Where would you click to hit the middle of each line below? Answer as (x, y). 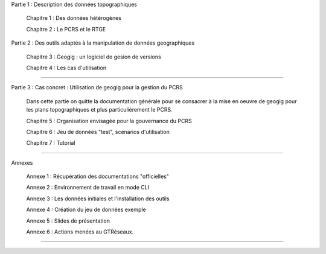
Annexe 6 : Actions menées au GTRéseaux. (80, 232)
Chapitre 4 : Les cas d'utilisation (66, 68)
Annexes (22, 162)
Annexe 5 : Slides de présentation (68, 221)
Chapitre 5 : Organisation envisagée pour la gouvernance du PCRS (109, 121)
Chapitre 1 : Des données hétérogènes (74, 18)
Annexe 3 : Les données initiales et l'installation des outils (98, 198)
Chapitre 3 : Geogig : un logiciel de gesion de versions (94, 57)
